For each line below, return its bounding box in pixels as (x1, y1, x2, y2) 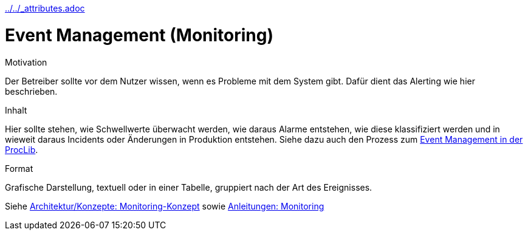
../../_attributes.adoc (5, 3, 85, 13)
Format (5, 163, 33, 174)
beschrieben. (5, 86, 58, 97)
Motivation (5, 56, 47, 67)
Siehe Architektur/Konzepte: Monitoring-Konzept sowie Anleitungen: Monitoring (5, 200, 324, 211)
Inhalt (5, 104, 27, 115)
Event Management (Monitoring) (5, 24, 274, 46)
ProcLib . (5, 144, 38, 155)
